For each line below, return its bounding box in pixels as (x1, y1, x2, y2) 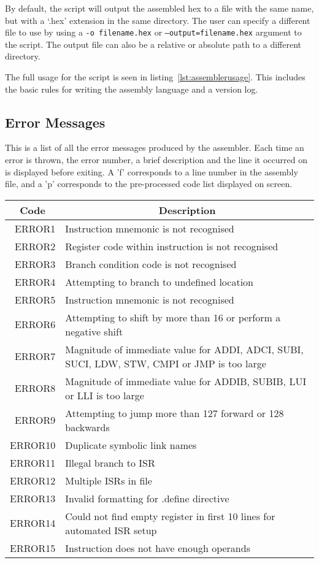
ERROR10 (10, 437, 56, 452)
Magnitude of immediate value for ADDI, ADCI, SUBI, (65, 342, 304, 356)
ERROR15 (10, 540, 56, 555)
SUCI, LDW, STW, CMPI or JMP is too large (65, 356, 266, 370)
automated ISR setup (65, 523, 157, 537)
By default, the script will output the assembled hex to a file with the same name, (5, 2, 314, 14)
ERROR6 (15, 317, 56, 332)
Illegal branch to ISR (65, 455, 155, 470)
